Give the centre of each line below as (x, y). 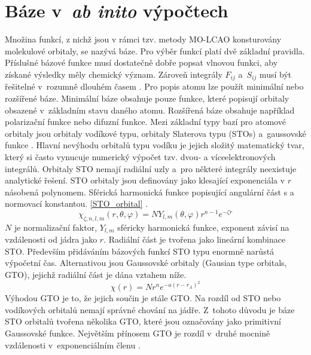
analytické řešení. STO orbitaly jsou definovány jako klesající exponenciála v (145, 180)
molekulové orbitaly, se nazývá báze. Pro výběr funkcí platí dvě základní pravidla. (155, 51)
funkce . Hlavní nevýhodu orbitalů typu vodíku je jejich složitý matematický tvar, (155, 145)
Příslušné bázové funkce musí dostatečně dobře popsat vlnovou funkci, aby (141, 62)
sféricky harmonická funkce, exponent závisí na (203, 227)
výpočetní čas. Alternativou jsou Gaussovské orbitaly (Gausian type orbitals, (146, 263)
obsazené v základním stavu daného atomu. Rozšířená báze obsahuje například (150, 110)
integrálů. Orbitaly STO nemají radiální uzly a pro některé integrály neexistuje (151, 168)
